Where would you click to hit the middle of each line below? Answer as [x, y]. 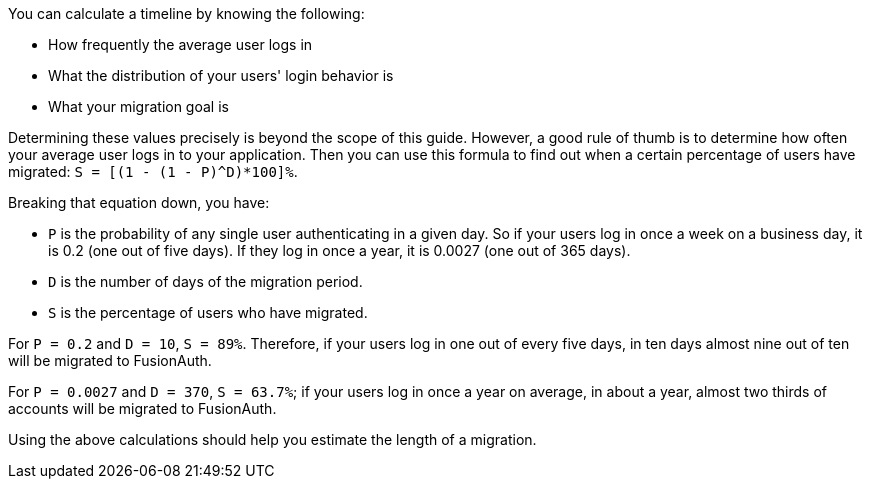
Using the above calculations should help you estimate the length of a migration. [272, 439]
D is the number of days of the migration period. [205, 281]
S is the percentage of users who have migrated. [208, 312]
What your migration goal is [138, 106]
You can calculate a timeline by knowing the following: [186, 13]
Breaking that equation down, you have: [139, 202]
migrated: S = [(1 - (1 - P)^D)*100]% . [153, 171]
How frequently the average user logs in [180, 44]
